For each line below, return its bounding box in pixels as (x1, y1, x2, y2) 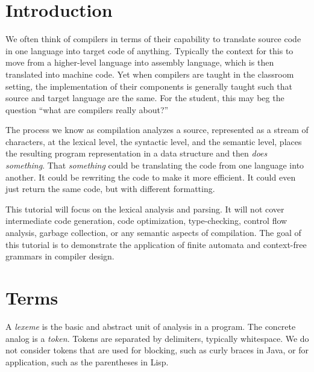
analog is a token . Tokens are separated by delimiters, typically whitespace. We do (5, 332, 309, 344)
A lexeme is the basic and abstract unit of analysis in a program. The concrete (5, 320, 296, 332)
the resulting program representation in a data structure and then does (5, 147, 268, 160)
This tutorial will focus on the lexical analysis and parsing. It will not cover (5, 202, 284, 215)
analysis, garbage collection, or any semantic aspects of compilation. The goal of (5, 226, 301, 239)
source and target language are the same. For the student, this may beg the (5, 91, 284, 104)
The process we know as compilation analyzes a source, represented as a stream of (5, 123, 309, 136)
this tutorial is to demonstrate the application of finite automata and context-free (5, 238, 307, 250)
